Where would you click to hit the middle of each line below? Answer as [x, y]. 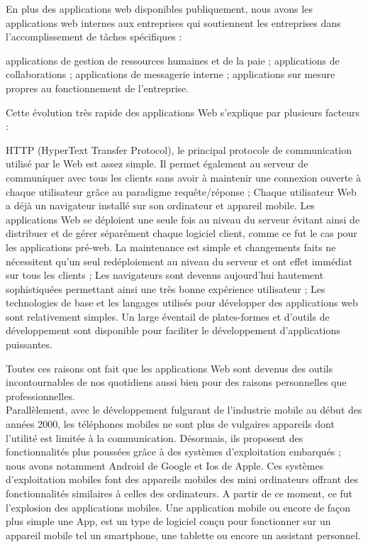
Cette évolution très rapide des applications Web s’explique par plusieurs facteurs [183, 112]
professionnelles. [40, 396]
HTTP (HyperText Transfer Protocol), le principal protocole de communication [179, 149]
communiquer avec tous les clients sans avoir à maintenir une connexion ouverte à [183, 177]
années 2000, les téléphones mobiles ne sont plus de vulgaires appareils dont [170, 424]
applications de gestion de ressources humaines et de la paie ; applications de [173, 60]
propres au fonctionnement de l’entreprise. [97, 88]
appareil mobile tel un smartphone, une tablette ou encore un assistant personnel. [183, 535]
